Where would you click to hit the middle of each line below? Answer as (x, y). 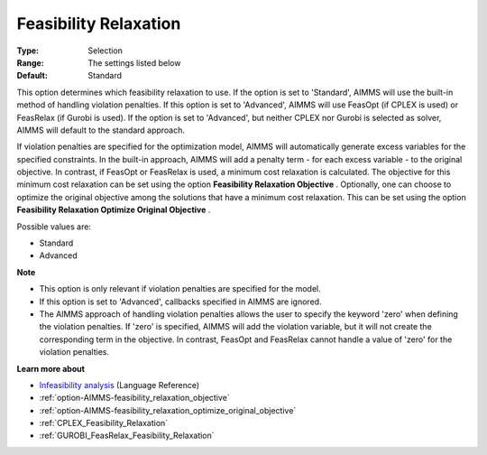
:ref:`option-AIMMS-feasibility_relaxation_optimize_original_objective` (168, 410)
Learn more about (51, 368)
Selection (106, 51)
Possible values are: (54, 227)
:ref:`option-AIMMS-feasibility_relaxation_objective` (134, 398)
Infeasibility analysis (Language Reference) (119, 385)
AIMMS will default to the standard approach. (101, 130)
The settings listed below (134, 62)
